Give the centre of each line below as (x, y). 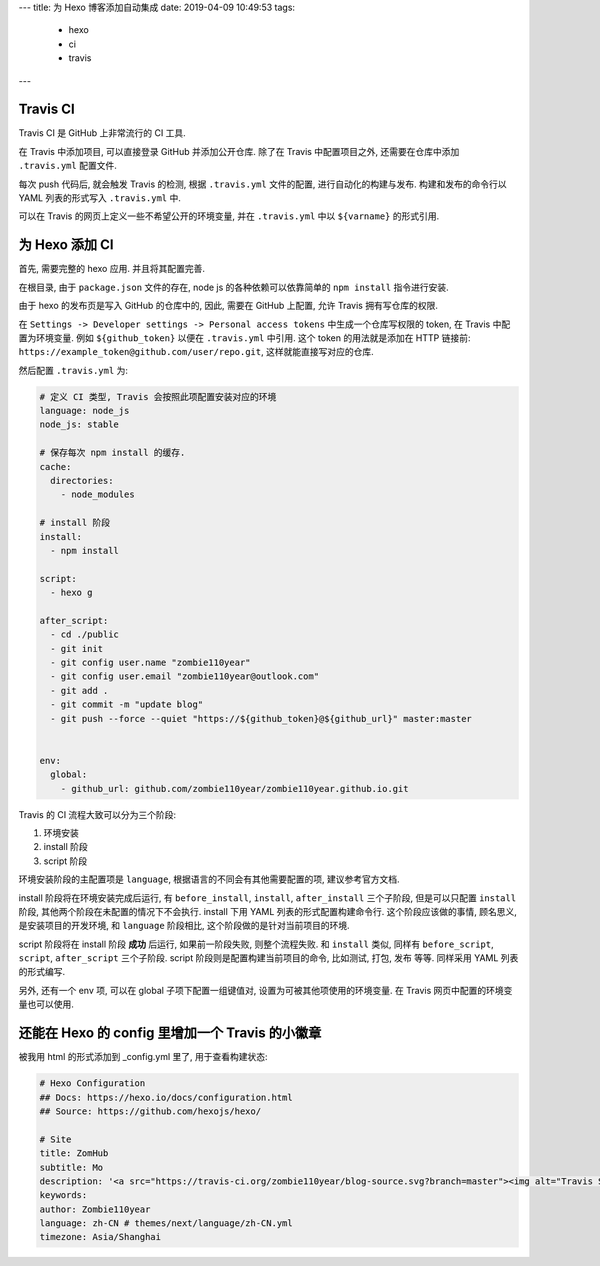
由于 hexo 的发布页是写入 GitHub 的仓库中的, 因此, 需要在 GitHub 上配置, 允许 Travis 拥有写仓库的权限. (228, 306)
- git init (77, 648)
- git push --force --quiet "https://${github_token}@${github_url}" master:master (261, 718)
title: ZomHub (74, 1153)
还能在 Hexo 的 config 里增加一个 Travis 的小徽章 (170, 1033)
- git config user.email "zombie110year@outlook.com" (185, 676)
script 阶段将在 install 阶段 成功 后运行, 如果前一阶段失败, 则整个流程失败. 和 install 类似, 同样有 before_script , (256, 944)
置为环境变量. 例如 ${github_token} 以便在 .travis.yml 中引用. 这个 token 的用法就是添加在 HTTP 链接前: (244, 337)
